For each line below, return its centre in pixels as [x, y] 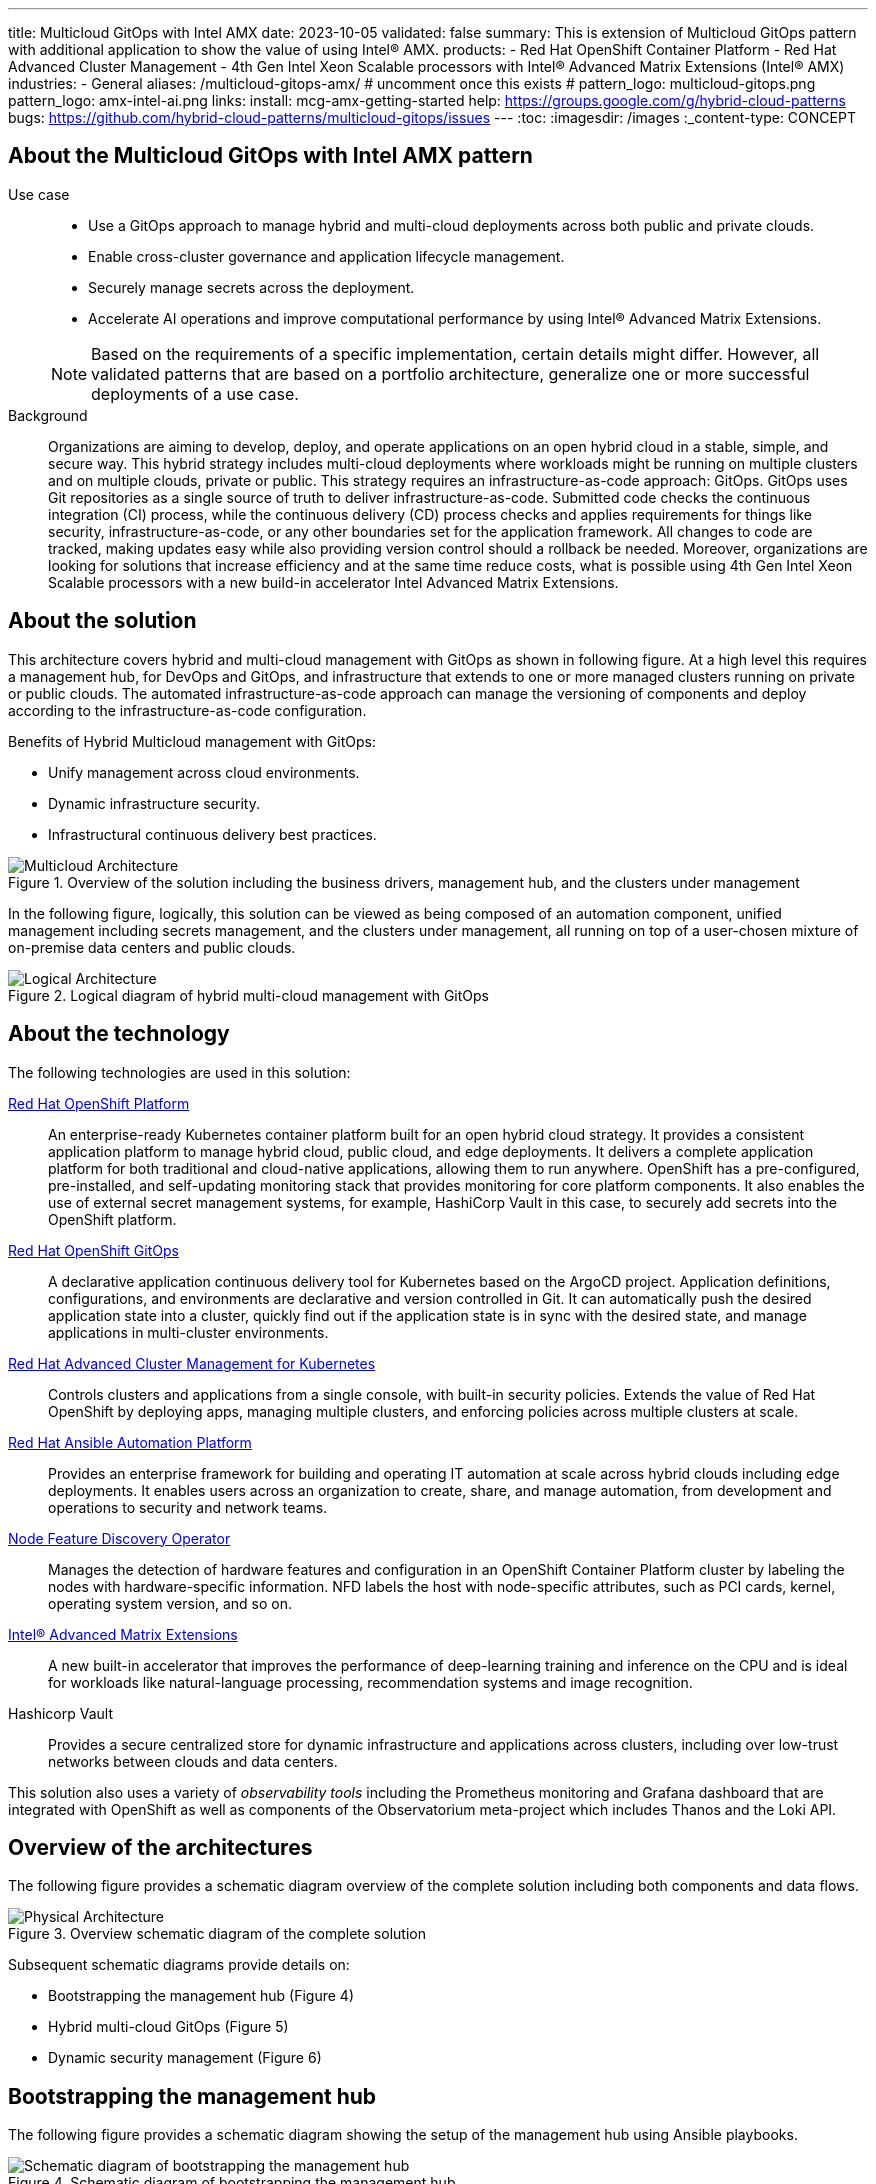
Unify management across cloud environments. [204, 772]
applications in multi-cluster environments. [188, 1332]
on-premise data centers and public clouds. [152, 947]
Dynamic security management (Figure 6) [185, 2058]
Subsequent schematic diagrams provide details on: [179, 1965]
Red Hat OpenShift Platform [99, 1103]
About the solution [102, 621]
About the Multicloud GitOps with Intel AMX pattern [270, 156]
